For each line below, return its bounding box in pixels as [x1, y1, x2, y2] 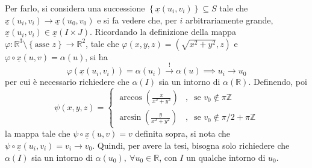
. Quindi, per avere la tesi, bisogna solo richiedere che [92, 138, 290, 151]
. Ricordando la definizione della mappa [89, 25, 236, 38]
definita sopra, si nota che [135, 127, 231, 140]
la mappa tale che [5, 127, 70, 140]
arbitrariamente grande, [186, 13, 273, 26]
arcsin [119, 113, 142, 122]
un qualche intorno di [186, 151, 266, 163]
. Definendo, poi [248, 75, 307, 88]
